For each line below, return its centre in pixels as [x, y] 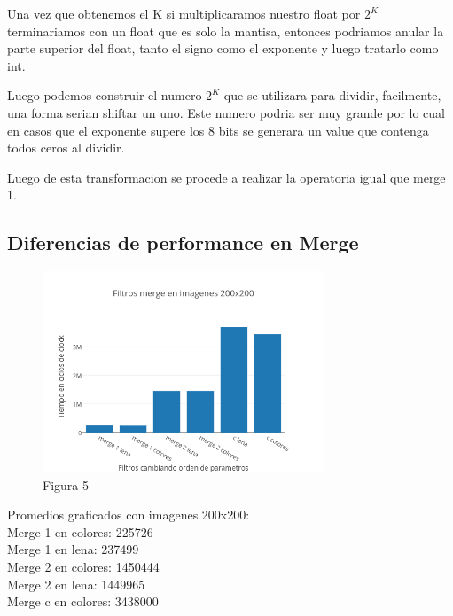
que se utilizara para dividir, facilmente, [332, 95]
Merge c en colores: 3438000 [83, 601]
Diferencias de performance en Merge [183, 242]
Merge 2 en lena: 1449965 [76, 584]
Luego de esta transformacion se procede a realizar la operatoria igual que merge [226, 177]
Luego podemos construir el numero [105, 95]
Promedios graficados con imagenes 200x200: [129, 515]
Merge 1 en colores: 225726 [80, 531]
